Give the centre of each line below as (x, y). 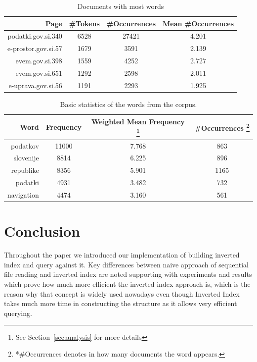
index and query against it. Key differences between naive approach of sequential (127, 264)
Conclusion (42, 231)
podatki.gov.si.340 (35, 36)
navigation (23, 194)
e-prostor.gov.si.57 (35, 48)
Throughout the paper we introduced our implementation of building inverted (122, 255)
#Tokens (84, 23)
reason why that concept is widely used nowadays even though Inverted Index (122, 293)
